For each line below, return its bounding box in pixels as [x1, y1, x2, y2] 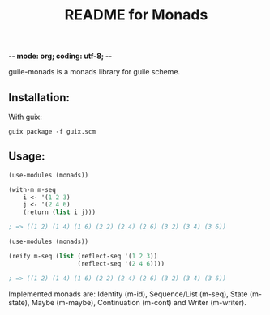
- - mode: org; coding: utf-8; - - [8, 51, 113, 62]
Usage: [8, 150, 46, 164]
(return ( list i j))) [23, 208, 96, 216]
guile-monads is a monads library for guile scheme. [8, 67, 181, 77]
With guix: [8, 112, 42, 121]
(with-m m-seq [8, 185, 57, 194]
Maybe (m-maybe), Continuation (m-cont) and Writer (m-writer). [31, 297, 247, 307]
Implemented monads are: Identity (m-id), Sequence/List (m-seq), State [8, 289, 248, 299]
